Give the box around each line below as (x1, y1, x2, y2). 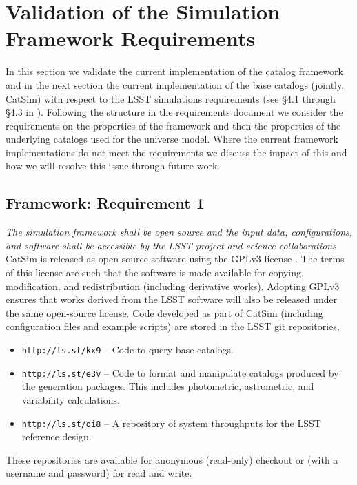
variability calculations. (21, 392, 120, 406)
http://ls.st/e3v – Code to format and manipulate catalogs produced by (21, 365, 339, 380)
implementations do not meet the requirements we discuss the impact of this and (6, 145, 347, 159)
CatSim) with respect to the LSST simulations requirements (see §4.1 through (6, 91, 336, 105)
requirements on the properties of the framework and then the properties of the (6, 118, 341, 132)
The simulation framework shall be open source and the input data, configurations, (6, 225, 353, 239)
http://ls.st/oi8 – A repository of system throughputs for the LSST (21, 415, 321, 430)
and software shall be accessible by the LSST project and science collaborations (6, 238, 336, 252)
